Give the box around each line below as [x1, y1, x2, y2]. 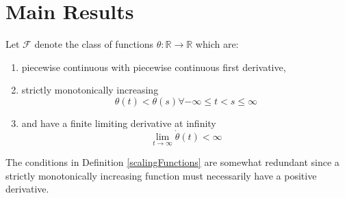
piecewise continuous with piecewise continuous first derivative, [21, 59, 286, 74]
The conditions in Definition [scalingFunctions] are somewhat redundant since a [5, 154, 340, 169]
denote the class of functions [34, 37, 154, 51]
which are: [195, 37, 239, 51]
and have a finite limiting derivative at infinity [21, 115, 216, 130]
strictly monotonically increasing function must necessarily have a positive [5, 168, 317, 182]
